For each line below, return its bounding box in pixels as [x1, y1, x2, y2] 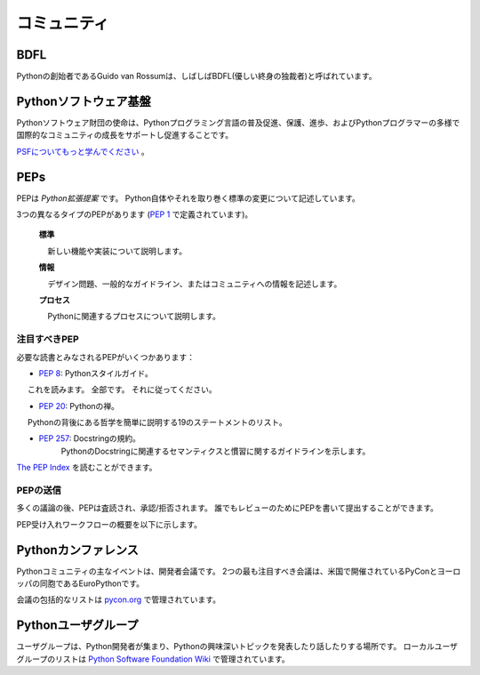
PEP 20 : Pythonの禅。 [38, 400, 120, 411]
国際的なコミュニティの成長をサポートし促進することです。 [16, 130, 234, 141]
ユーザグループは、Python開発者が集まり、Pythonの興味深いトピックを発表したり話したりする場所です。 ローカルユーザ [16, 641, 458, 652]
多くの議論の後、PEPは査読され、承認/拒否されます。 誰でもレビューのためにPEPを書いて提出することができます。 [16, 502, 439, 513]
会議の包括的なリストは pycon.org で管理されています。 [16, 594, 221, 605]
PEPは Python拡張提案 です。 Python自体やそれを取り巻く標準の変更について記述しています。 [16, 192, 360, 204]
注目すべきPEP [16, 333, 79, 346]
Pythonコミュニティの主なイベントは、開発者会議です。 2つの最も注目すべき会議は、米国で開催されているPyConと [16, 566, 438, 576]
